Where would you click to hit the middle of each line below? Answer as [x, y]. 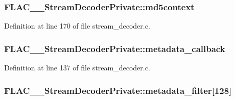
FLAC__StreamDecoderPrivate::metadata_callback [115, 48]
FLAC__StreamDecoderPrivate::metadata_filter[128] [118, 90]
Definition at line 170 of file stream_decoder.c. [77, 26]
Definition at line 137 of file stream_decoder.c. [77, 68]
